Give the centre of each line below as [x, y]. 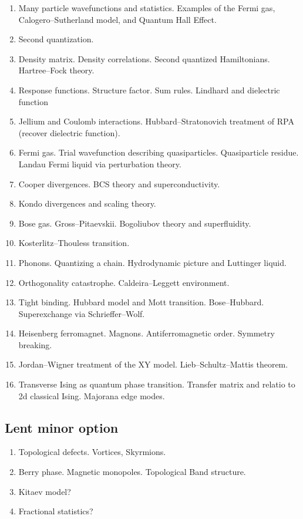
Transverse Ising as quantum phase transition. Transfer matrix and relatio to [157, 384]
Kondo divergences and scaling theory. [87, 203]
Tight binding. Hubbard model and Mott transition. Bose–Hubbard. [141, 302]
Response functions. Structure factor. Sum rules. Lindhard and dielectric [149, 90]
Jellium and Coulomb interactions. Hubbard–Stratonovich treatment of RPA [156, 121]
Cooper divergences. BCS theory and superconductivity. [119, 183]
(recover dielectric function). [69, 132]
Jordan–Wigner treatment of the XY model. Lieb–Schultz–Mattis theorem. [153, 364]
